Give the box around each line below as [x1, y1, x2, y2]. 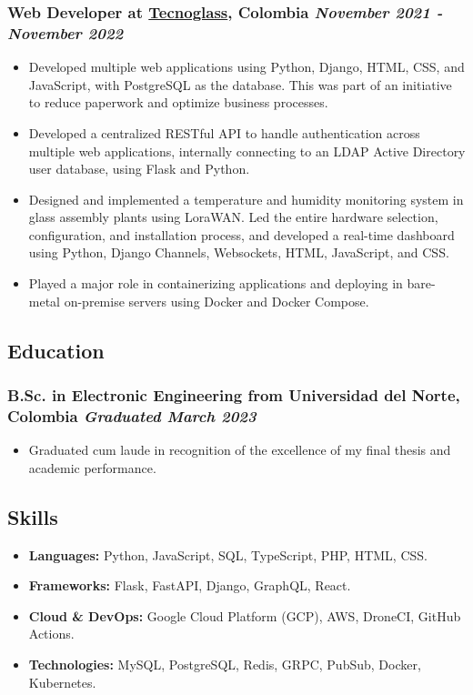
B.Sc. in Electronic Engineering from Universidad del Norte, [7, 383, 460, 406]
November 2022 [7, 21, 124, 44]
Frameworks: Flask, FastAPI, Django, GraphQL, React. [28, 576, 351, 595]
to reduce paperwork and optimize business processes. [28, 93, 328, 112]
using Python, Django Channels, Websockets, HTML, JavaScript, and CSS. [28, 243, 449, 262]
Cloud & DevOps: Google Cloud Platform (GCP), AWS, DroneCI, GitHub [28, 606, 461, 625]
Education [7, 336, 105, 364]
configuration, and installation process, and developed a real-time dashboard [28, 225, 455, 244]
